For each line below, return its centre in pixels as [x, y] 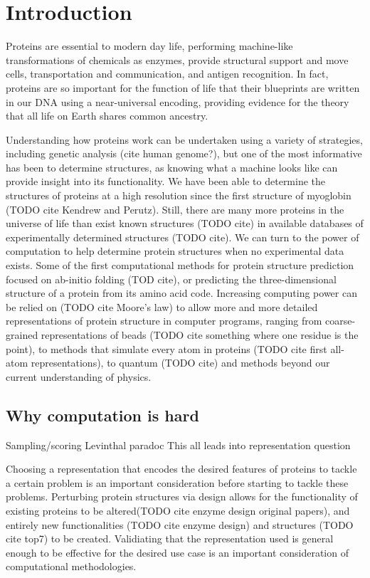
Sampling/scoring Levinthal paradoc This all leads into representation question [178, 445]
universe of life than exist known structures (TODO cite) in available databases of [185, 223]
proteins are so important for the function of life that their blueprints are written [183, 87]
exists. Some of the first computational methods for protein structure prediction [180, 265]
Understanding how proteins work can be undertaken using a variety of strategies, [184, 139]
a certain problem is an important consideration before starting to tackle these [177, 482]
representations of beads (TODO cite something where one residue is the [200, 335]
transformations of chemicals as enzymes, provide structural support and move [177, 59]
